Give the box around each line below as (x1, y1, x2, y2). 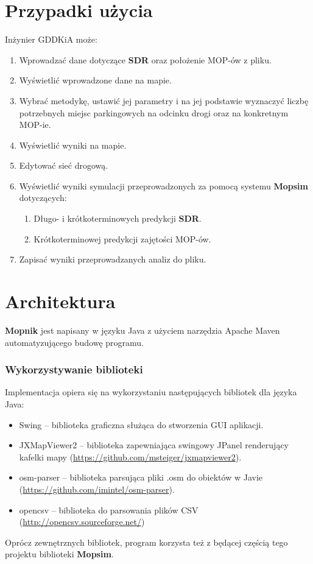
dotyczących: (19, 191, 67, 204)
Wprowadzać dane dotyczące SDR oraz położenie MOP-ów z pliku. (19, 53, 272, 66)
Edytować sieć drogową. (19, 159, 108, 172)
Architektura (5, 289, 116, 314)
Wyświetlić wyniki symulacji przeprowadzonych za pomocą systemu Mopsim (19, 179, 308, 192)
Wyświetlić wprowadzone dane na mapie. (19, 74, 172, 86)
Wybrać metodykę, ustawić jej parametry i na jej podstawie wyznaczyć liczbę (19, 94, 309, 107)
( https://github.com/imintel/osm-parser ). (19, 482, 175, 495)
